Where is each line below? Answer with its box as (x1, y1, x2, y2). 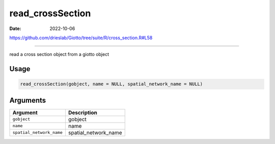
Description (68, 109, 98, 116)
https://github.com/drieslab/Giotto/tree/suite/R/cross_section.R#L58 (9, 35, 153, 41)
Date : (9, 25, 21, 32)
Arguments (9, 96, 46, 104)
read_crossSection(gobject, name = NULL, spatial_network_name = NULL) (20, 81, 203, 87)
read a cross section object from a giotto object (9, 51, 109, 57)
